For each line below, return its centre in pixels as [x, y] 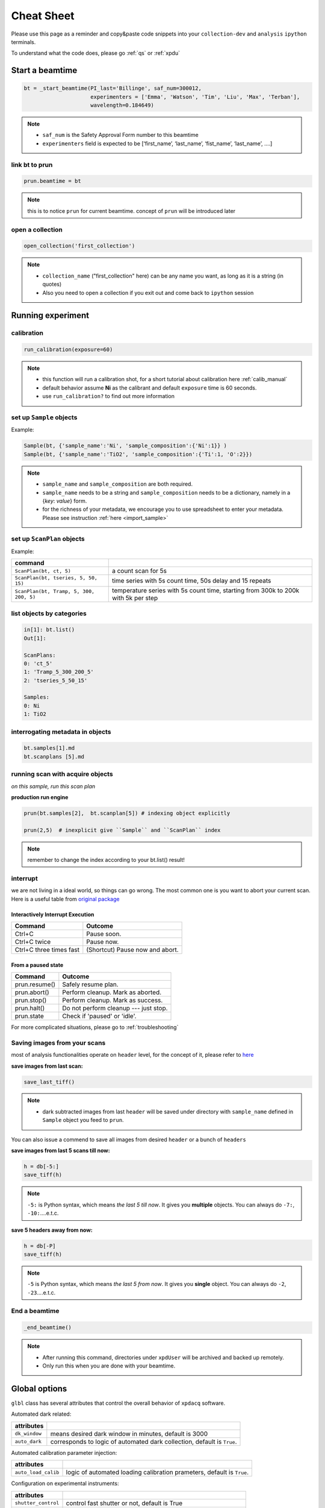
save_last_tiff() [49, 1082]
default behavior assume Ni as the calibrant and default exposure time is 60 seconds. [150, 388]
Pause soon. [104, 934]
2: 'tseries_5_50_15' [56, 680]
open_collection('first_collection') [79, 246]
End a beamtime [35, 1311]
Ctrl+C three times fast [47, 949]
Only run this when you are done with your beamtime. [109, 1366]
